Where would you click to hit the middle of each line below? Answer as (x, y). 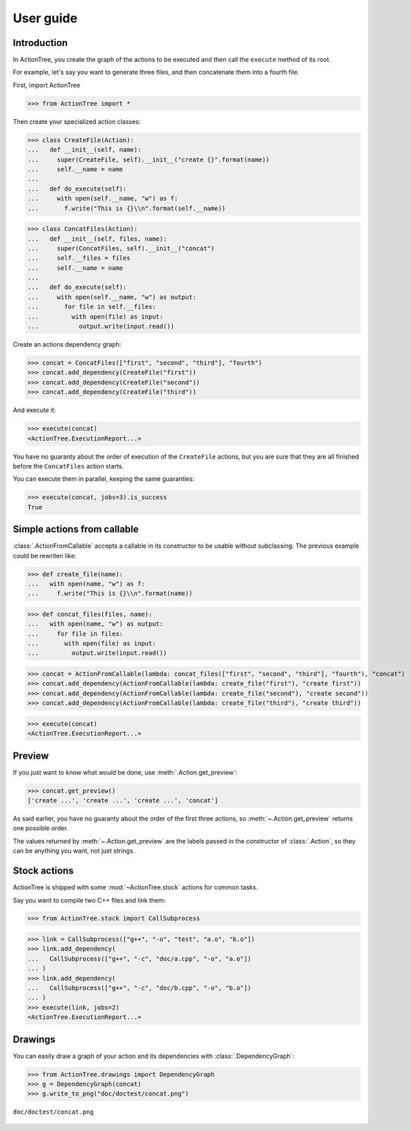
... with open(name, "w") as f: (86, 584)
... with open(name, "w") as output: (95, 624)
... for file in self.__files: (92, 307)
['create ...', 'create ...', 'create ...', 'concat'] (123, 801)
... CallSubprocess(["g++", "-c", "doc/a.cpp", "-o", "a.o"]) (139, 958)
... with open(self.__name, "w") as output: (112, 297)
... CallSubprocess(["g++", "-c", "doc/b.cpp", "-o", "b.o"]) (139, 988)
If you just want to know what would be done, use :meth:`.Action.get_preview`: (125, 772)
